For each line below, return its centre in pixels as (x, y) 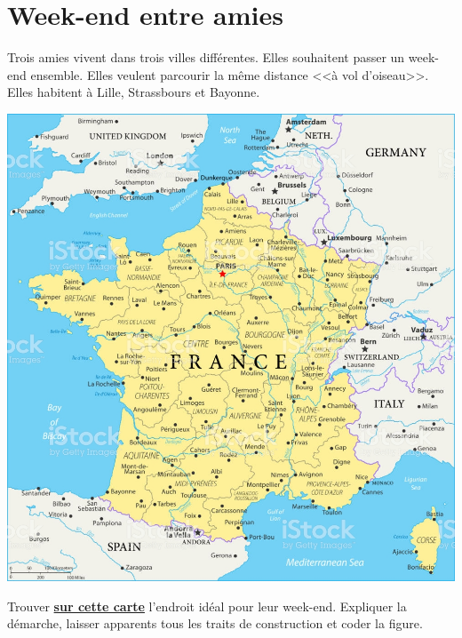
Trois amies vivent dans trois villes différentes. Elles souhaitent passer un (206, 57)
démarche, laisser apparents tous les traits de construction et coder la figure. (215, 623)
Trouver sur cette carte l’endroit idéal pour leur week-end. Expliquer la (207, 606)
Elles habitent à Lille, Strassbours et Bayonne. (134, 92)
